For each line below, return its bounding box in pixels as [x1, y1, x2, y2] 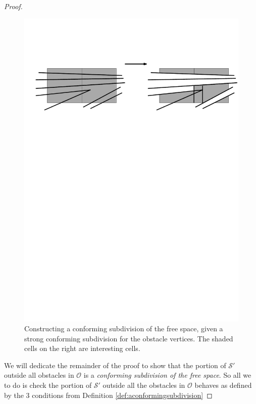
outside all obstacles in [4, 370, 74, 380]
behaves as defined [194, 380, 252, 390]
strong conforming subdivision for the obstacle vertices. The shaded [24, 333, 233, 343]
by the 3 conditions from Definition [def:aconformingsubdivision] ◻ [4, 389, 213, 400]
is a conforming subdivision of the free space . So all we [83, 370, 251, 380]
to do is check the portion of [4, 380, 92, 390]
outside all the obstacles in [103, 380, 185, 390]
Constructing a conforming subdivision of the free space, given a [24, 323, 223, 334]
